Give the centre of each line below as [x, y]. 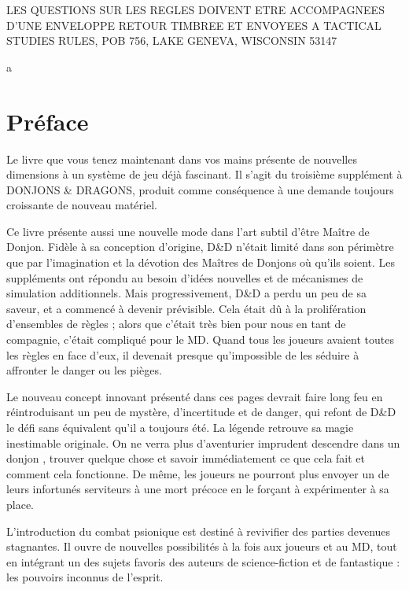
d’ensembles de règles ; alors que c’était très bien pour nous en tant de [176, 324]
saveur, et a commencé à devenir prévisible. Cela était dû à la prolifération [186, 308]
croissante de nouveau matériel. [82, 205]
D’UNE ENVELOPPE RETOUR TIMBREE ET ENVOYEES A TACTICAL [194, 25]
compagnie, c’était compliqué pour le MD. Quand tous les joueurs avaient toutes [200, 339]
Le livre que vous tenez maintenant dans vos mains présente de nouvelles [182, 159]
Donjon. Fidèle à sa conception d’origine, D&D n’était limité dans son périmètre [200, 247]
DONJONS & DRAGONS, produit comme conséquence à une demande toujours [200, 189]
